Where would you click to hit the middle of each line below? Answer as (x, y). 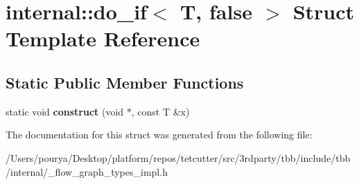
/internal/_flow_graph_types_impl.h (87, 171)
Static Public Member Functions (125, 82)
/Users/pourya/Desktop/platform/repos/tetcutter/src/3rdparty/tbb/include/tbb (178, 157)
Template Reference (103, 38)
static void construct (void (65, 111)
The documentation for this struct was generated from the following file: (159, 135)
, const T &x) (160, 111)
